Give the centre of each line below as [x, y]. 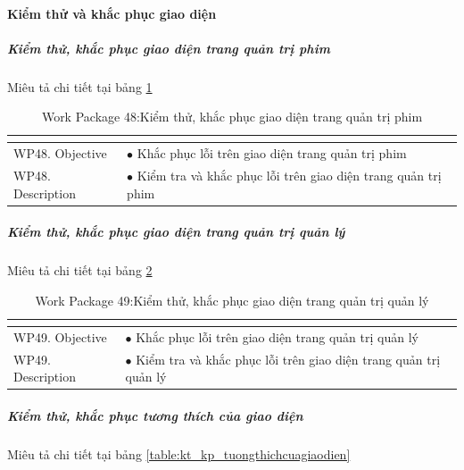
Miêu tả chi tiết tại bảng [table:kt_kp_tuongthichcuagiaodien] [179, 453]
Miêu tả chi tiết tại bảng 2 [80, 270]
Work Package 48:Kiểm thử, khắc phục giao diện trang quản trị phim [232, 117]
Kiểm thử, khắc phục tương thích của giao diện [155, 415]
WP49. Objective [60, 336]
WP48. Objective [60, 153]
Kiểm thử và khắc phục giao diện [112, 13]
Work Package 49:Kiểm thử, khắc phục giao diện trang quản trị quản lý [232, 300]
